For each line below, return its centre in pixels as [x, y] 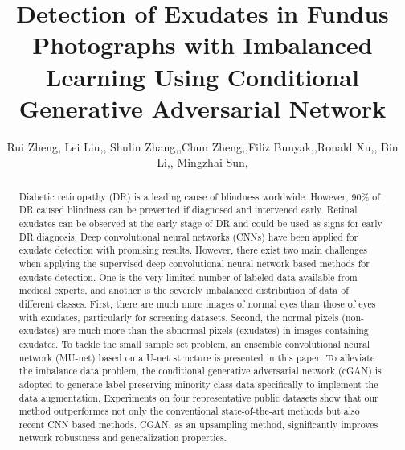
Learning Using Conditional [202, 76]
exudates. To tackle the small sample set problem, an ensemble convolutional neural [194, 343]
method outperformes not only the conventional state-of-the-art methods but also [189, 411]
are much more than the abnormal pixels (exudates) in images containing [215, 330]
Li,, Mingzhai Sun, [202, 162]
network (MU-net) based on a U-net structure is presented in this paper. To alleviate [197, 357]
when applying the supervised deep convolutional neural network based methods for [194, 263]
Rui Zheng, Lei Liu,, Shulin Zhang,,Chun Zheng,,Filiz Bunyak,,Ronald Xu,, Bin [202, 146]
